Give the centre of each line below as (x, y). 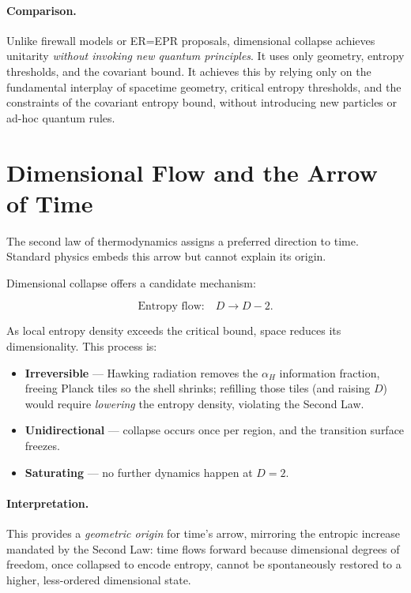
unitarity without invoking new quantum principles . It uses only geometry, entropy (205, 56)
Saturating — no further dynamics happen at (139, 472)
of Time (50, 203)
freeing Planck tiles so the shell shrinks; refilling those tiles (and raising (198, 388)
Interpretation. (48, 503)
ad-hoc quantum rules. (61, 117)
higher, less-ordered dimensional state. (99, 579)
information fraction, (330, 372)
